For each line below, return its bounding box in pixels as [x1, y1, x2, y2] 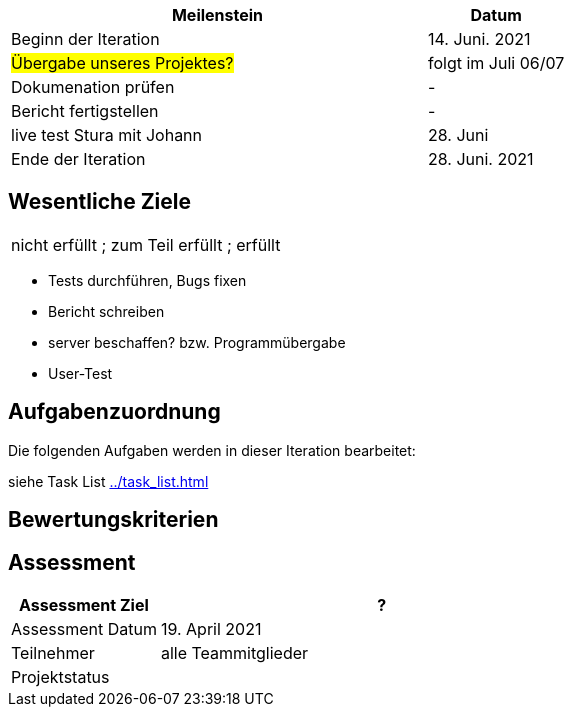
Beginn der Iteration [11, 29, 160, 49]
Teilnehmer [11, 642, 95, 663]
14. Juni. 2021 [427, 29, 531, 49]
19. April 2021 [160, 618, 262, 639]
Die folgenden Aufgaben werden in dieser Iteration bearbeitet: [8, 441, 416, 459]
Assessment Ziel [19, 594, 149, 615]
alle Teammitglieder [160, 642, 309, 663]
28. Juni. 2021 [427, 149, 534, 169]
